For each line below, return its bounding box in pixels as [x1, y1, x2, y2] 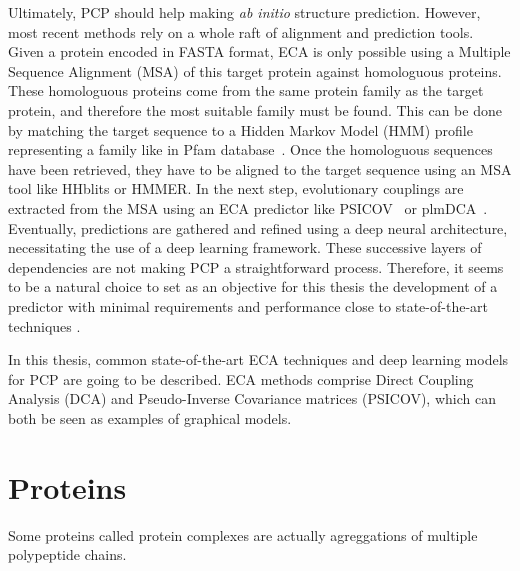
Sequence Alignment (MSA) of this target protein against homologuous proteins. [8, 60, 502, 81]
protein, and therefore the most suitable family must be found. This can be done [8, 99, 502, 120]
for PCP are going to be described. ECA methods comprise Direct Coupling [8, 368, 474, 389]
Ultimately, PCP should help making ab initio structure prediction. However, [8, 2, 481, 22]
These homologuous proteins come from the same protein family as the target [8, 80, 484, 101]
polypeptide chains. [8, 544, 127, 565]
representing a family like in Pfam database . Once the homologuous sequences [8, 139, 493, 160]
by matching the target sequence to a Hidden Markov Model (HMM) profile [8, 119, 473, 140]
